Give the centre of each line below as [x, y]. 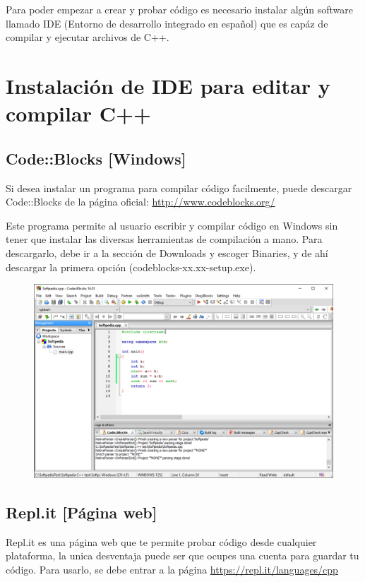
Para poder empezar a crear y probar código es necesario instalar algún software [180, 9]
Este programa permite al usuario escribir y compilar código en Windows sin [172, 225]
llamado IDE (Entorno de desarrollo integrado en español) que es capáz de [167, 23]
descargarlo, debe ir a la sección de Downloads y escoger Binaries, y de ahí [167, 253]
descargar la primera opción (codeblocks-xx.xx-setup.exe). [131, 267]
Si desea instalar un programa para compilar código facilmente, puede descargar [179, 188]
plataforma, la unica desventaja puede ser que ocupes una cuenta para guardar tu [182, 556]
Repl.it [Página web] [82, 512]
